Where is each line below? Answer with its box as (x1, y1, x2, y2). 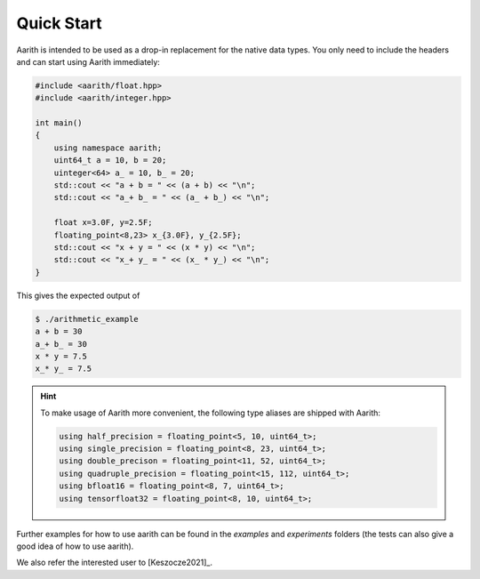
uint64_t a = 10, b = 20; (53, 156, 167, 165)
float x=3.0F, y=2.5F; (53, 218, 153, 228)
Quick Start (16, 13, 102, 33)
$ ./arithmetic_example (35, 314, 140, 324)
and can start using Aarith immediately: (16, 56, 160, 67)
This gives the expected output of (16, 290, 140, 301)
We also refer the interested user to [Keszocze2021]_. (16, 557, 213, 568)
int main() (35, 118, 83, 128)
